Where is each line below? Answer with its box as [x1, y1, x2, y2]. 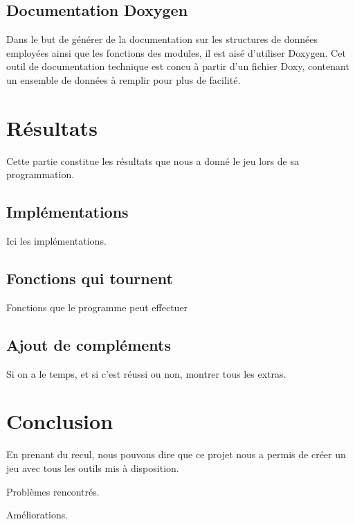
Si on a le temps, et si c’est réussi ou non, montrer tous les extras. [6, 366, 286, 381]
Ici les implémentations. [6, 234, 107, 248]
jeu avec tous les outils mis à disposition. [6, 461, 179, 475]
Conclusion [6, 407, 113, 435]
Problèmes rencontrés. [6, 484, 100, 498]
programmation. [6, 167, 75, 182]
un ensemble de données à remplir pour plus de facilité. [6, 72, 241, 87]
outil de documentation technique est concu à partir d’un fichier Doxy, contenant [6, 59, 349, 73]
